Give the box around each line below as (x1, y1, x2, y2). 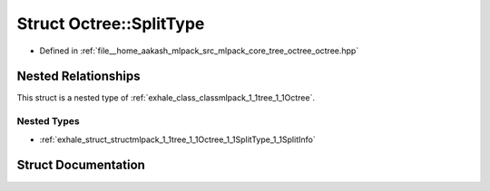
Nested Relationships (16, 69, 141, 84)
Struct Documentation (16, 158, 145, 173)
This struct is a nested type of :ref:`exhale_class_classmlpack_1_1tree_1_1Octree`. (16, 92, 315, 103)
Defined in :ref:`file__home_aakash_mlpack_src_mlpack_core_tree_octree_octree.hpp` (39, 45, 359, 56)
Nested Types (16, 115, 81, 128)
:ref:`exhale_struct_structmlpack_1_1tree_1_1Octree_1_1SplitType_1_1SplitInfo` (39, 134, 317, 145)
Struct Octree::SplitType (16, 14, 205, 33)
